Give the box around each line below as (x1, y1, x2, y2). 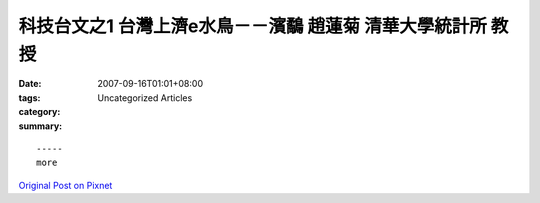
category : (18, 106, 61, 118)
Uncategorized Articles (97, 91, 193, 104)
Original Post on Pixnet (18, 179, 113, 191)
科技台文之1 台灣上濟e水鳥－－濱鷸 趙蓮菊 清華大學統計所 (18, 15, 487, 37)
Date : (18, 78, 42, 90)
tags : (18, 91, 41, 104)
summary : (18, 120, 63, 132)
